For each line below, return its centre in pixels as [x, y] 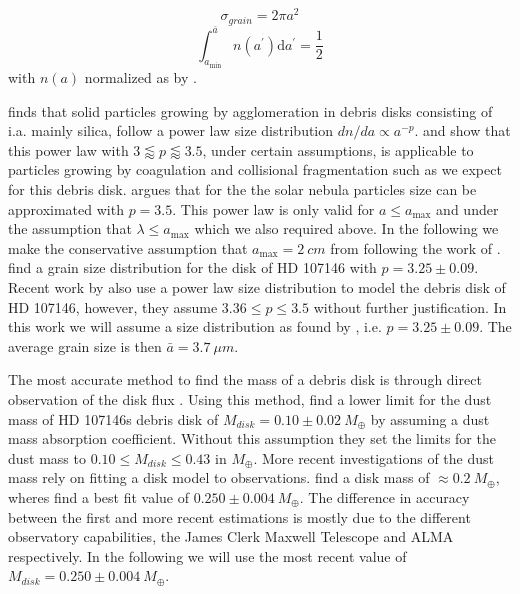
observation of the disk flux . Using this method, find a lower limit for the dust [250, 398]
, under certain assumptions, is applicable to [338, 149]
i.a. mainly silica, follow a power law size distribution [171, 130]
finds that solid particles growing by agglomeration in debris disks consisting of [250, 110]
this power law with [68, 149]
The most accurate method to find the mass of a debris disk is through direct [245, 379]
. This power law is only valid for [273, 208]
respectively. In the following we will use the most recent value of [207, 555]
